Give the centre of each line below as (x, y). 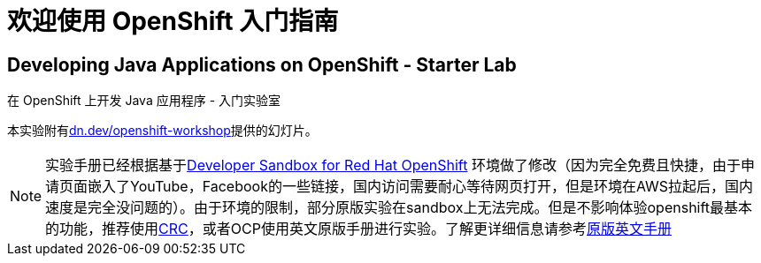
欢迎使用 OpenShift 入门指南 (173, 21)
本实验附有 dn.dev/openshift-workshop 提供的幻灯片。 (162, 131)
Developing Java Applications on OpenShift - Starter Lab (262, 64)
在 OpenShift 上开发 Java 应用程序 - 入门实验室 (144, 101)
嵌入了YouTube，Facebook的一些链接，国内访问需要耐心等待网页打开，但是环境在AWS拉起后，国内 (421, 187)
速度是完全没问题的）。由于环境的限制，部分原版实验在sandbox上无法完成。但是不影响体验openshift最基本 (399, 208)
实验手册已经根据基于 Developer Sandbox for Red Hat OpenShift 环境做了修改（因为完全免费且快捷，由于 (393, 165)
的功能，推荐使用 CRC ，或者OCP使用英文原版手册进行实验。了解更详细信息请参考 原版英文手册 (358, 229)
